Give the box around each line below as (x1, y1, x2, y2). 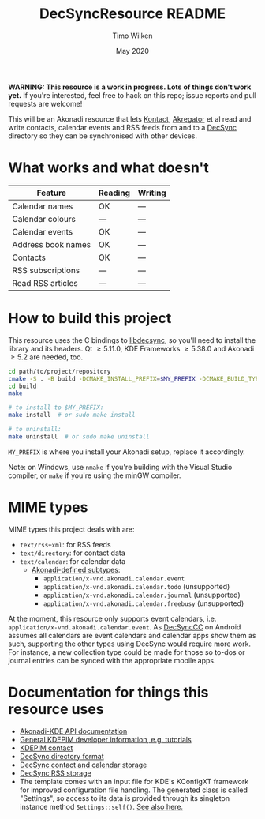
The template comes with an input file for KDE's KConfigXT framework (19, 776, 249, 786)
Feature (36, 187, 67, 198)
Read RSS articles (12, 277, 78, 288)
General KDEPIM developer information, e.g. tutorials (19, 734, 192, 744)
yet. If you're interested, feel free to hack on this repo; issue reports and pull (8, 90, 256, 100)
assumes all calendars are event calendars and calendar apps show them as (8, 630, 256, 640)
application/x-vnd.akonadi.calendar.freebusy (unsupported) (43, 598, 244, 608)
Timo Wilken (112, 31, 153, 40)
